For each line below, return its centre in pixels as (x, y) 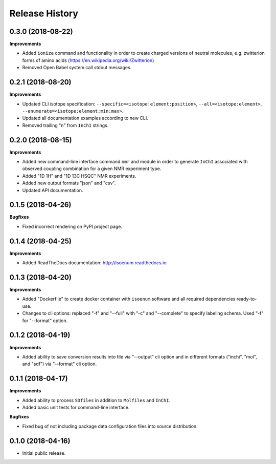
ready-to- (247, 299)
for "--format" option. (45, 321)
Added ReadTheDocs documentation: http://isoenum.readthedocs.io (94, 263)
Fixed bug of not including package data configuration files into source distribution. (110, 426)
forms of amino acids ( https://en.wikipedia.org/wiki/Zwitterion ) (88, 60)
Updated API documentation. (53, 190)
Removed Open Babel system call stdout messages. (77, 68)
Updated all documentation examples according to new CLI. (85, 118)
